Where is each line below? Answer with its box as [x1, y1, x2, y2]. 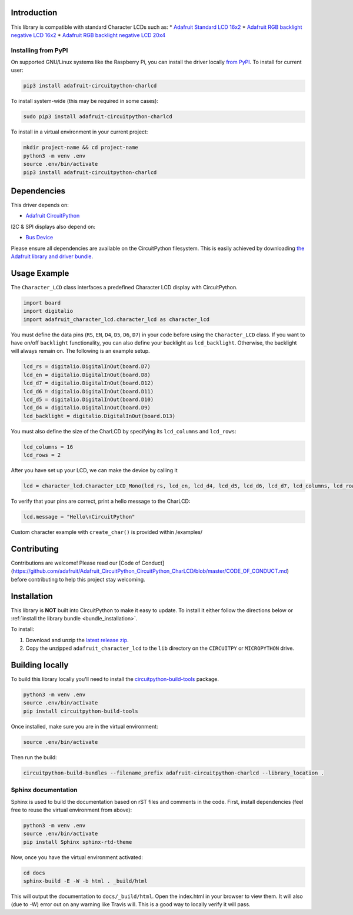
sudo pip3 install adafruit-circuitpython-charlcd [23, 113, 173, 120]
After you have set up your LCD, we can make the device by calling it [11, 467, 178, 474]
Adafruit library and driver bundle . [11, 253, 94, 260]
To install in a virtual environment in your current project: [11, 128, 148, 135]
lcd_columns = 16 [23, 443, 74, 450]
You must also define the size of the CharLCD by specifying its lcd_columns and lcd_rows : [11, 428, 237, 435]
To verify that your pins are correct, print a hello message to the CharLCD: [11, 497, 191, 505]
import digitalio [23, 308, 74, 315]
